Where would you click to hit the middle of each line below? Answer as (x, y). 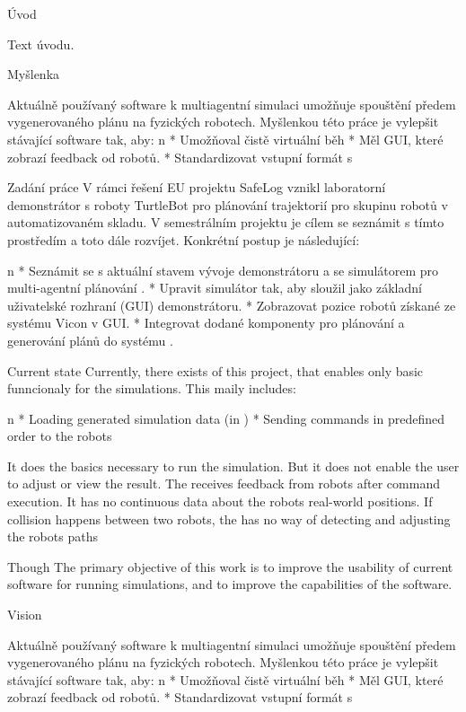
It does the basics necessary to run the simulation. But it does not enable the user (233, 466)
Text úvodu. (41, 44)
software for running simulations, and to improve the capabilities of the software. (230, 584)
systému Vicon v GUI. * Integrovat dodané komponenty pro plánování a (206, 323)
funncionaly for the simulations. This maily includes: (152, 388)
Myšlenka (34, 74)
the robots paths (53, 536)
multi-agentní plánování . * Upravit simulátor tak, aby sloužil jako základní (215, 288)
